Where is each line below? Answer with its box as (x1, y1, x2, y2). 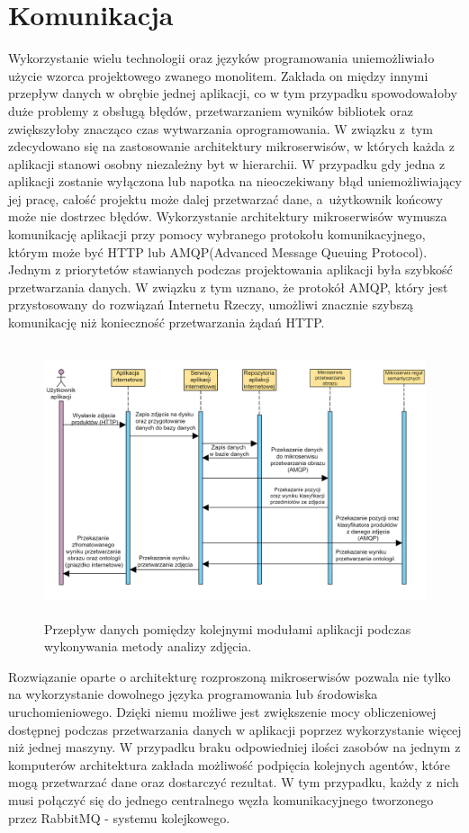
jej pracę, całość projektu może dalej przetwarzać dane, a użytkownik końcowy (8, 189, 443, 208)
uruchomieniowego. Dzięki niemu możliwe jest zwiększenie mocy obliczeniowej (8, 702, 437, 721)
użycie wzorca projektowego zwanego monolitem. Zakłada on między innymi (8, 66, 428, 85)
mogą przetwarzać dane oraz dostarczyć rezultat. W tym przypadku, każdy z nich (8, 773, 459, 792)
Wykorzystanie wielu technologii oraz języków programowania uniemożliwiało (8, 49, 435, 67)
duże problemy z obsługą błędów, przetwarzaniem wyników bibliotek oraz (8, 101, 413, 120)
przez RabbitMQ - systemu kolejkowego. (8, 808, 230, 827)
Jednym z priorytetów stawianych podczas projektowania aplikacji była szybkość (8, 260, 453, 279)
